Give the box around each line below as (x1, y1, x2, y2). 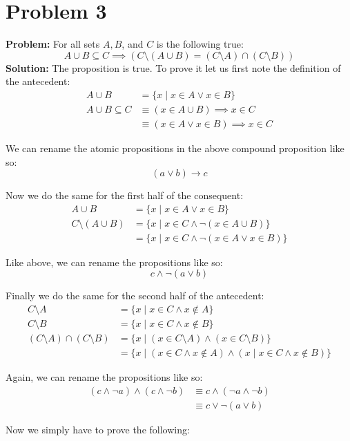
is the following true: (156, 37, 244, 51)
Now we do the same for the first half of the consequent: (6, 188, 244, 203)
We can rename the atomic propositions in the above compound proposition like (6, 141, 344, 155)
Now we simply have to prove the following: (6, 422, 190, 436)
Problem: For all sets (6, 37, 100, 51)
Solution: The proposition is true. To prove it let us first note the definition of (6, 60, 341, 75)
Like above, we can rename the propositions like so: (6, 254, 223, 269)
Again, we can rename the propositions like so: (6, 370, 203, 384)
